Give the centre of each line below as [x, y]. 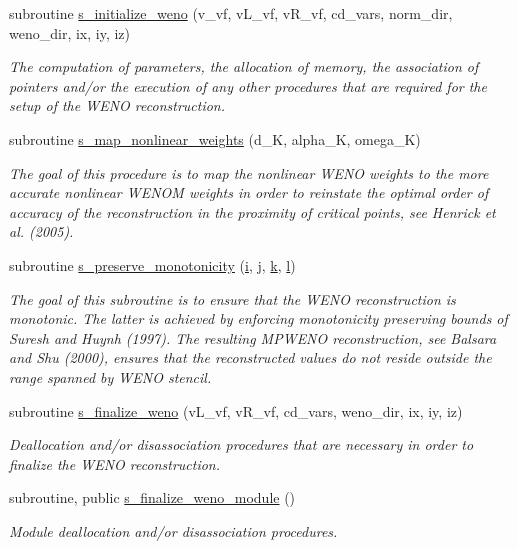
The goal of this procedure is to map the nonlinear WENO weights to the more [249, 172]
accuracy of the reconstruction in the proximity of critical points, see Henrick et [252, 211]
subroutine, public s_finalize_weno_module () [152, 497]
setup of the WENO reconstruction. [117, 105]
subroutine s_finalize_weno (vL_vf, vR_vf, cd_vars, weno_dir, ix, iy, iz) [236, 410]
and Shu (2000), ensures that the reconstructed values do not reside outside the [250, 357]
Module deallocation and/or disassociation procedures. [173, 530]
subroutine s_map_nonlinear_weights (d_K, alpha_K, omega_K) [215, 138]
